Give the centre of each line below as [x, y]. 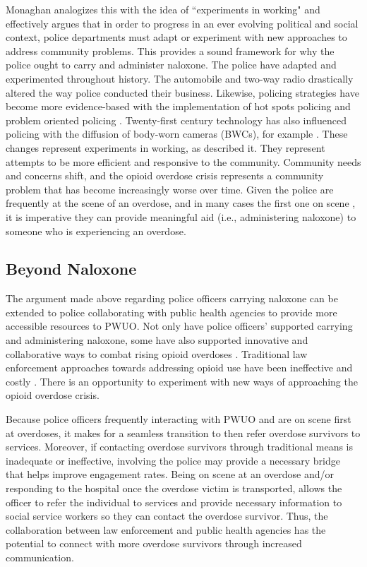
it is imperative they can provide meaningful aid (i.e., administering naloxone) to [181, 216]
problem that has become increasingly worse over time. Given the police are [170, 189]
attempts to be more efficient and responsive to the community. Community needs [183, 161]
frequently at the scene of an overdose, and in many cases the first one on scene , [181, 203]
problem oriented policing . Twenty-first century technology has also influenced [176, 120]
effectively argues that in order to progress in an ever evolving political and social [182, 23]
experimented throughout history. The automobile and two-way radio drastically [180, 78]
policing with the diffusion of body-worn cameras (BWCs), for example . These [177, 134]
